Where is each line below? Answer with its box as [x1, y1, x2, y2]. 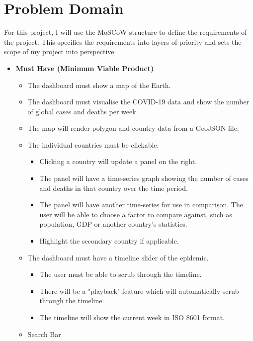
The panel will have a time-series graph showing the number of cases [39, 173, 249, 183]
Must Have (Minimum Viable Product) [15, 63, 154, 73]
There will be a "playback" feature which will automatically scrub [39, 285, 239, 296]
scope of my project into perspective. [4, 46, 116, 57]
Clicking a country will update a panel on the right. [39, 156, 197, 167]
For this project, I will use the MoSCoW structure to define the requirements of [4, 27, 247, 37]
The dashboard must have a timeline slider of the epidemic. [27, 252, 209, 262]
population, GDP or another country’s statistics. [39, 219, 187, 229]
